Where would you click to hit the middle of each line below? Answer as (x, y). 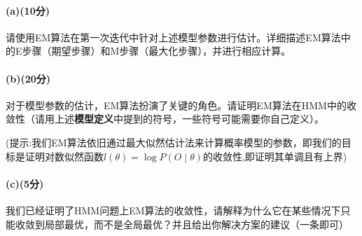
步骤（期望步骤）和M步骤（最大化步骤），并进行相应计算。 (156, 51)
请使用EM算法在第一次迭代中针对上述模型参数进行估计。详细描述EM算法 (173, 37)
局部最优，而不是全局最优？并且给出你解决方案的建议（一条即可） (196, 224)
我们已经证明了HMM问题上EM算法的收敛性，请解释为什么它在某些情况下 (173, 210)
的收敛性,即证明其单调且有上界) (275, 156)
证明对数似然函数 (64, 156)
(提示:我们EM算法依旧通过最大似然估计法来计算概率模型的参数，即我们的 (174, 142)
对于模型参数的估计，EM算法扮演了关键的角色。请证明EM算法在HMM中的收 (181, 105)
